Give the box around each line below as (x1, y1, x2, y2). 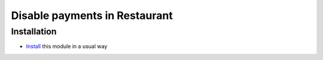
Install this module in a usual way (26, 43, 108, 50)
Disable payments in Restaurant (11, 9, 173, 22)
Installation (11, 26, 57, 37)
